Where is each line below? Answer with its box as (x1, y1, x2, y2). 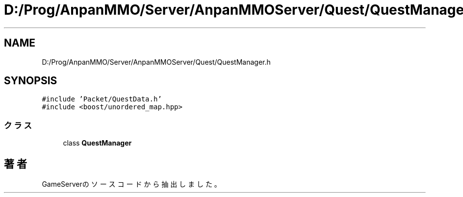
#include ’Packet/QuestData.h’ (42, 95, 162, 103)
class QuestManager (63, 139, 132, 148)
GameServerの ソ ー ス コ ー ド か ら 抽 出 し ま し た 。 (42, 180, 221, 189)
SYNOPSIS (4, 74, 57, 87)
